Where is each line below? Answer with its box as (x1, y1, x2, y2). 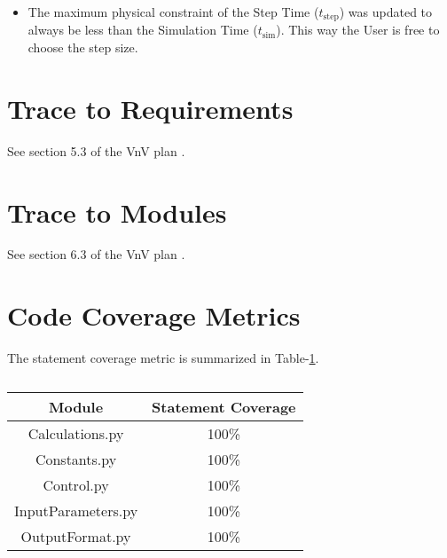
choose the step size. (27, 38, 138, 57)
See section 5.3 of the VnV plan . (7, 141, 185, 160)
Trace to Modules (7, 193, 227, 230)
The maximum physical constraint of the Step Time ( (27, 3, 319, 20)
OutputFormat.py (20, 525, 131, 546)
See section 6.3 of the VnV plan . (7, 245, 185, 263)
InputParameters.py (14, 499, 138, 521)
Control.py (43, 474, 109, 495)
